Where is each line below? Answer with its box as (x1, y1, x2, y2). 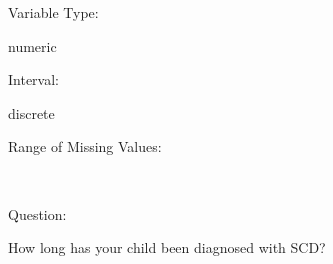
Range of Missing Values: (8, 136, 162, 157)
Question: (8, 203, 67, 224)
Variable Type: (8, 2, 99, 22)
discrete (8, 102, 55, 123)
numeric (8, 35, 57, 56)
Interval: (8, 69, 59, 90)
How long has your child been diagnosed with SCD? (8, 237, 326, 258)
